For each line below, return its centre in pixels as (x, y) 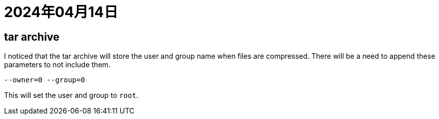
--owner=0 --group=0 (45, 80)
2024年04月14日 (61, 12)
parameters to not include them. (57, 65)
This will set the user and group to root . (71, 95)
